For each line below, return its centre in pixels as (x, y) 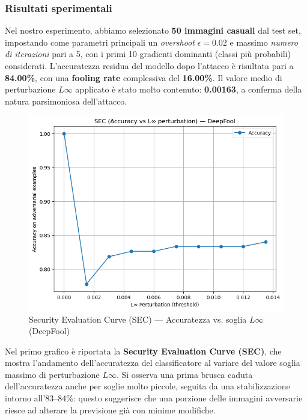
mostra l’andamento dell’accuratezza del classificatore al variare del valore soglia (153, 363)
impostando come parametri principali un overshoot (100, 42)
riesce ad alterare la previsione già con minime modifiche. (110, 409)
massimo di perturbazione (52, 374)
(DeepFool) (50, 331)
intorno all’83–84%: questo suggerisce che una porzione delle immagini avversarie (154, 398)
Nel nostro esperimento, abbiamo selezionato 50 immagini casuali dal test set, (153, 30)
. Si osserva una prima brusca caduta (184, 374)
